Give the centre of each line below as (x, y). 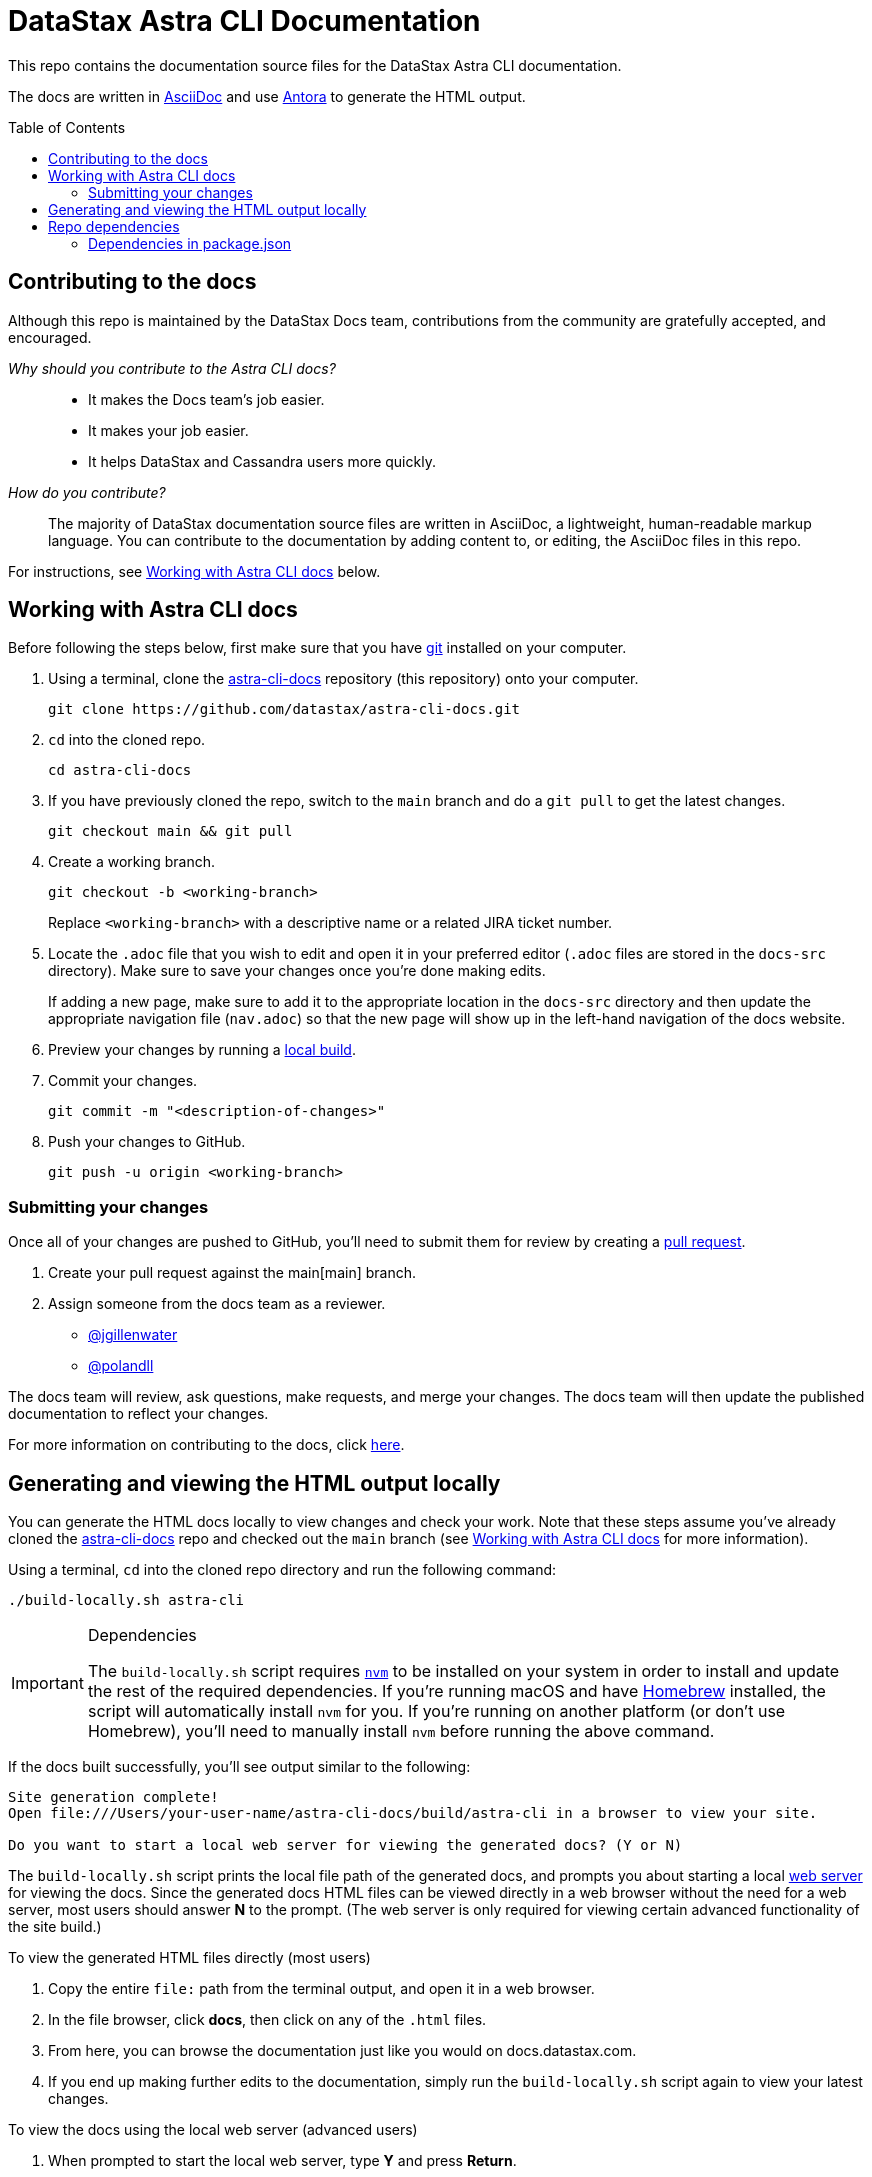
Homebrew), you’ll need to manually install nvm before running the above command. (401, 1731)
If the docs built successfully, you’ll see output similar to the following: (239, 1767)
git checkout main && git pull (170, 831)
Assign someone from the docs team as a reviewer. (217, 1304)
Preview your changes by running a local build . (202, 1050)
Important (47, 1683)
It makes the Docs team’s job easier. (206, 399)
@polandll (121, 1366)
